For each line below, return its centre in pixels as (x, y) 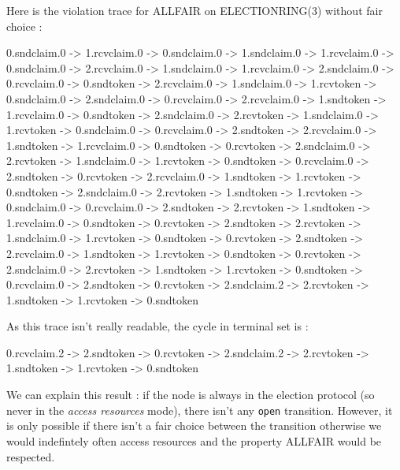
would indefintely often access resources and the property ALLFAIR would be (194, 440)
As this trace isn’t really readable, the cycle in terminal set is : (157, 326)
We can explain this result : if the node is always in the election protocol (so (191, 395)
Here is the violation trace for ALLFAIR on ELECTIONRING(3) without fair (194, 10)
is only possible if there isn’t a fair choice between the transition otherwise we (194, 425)
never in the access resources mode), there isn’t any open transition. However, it (200, 410)
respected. (31, 456)
